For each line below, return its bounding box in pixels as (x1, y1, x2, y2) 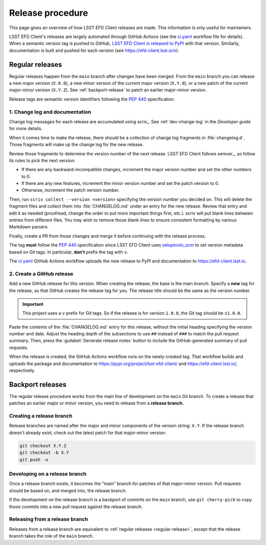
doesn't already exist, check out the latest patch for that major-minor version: (9, 430, 166, 436)
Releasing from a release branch (9, 516, 88, 523)
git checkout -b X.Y (19, 450, 69, 456)
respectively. (9, 367, 35, 373)
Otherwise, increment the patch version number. (21, 187, 120, 193)
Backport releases (9, 380, 66, 389)
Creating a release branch (9, 412, 72, 419)
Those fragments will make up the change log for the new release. (9, 142, 144, 147)
